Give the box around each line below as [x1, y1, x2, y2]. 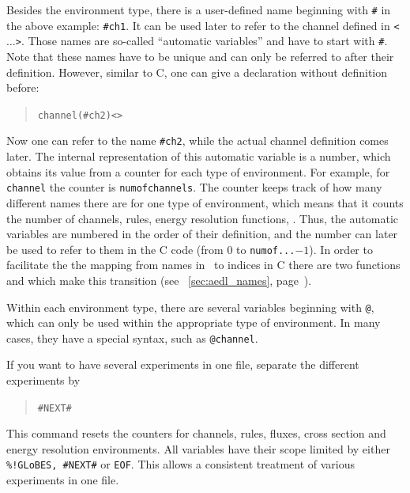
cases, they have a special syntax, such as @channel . [6, 329, 258, 346]
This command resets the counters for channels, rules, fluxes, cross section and [6, 425, 386, 442]
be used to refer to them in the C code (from [6, 241, 224, 257]
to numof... [236, 241, 295, 257]
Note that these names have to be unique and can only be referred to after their [6, 47, 394, 64]
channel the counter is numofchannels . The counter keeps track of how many [6, 179, 382, 195]
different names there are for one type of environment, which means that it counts [6, 194, 404, 210]
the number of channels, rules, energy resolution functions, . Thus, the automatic [6, 210, 399, 226]
